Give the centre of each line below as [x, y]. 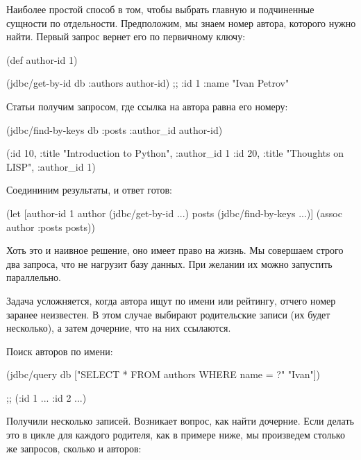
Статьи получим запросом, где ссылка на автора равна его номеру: [147, 106]
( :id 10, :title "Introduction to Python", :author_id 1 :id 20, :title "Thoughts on [175, 153]
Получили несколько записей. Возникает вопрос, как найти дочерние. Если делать [180, 421]
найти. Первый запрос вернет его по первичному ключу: [126, 36]
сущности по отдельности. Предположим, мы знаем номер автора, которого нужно [181, 23]
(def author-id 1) [42, 59]
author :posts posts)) [51, 227]
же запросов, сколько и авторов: [74, 448]
